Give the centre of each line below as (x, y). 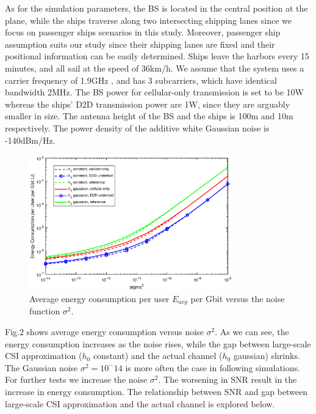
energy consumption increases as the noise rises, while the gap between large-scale (158, 343)
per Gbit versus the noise (238, 298)
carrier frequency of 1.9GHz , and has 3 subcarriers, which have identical (141, 80)
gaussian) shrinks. (267, 356)
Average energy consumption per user (99, 298)
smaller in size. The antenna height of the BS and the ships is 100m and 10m (149, 116)
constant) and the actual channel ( (158, 356)
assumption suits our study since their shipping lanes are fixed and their (140, 44)
